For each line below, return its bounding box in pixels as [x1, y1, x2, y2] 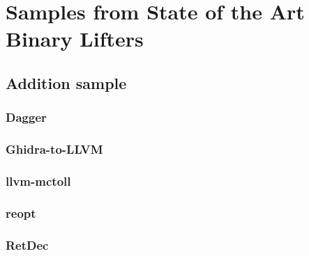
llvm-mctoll [6, 172, 71, 189]
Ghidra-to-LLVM [6, 141, 103, 158]
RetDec [6, 236, 49, 253]
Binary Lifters [6, 24, 144, 53]
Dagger [6, 109, 47, 126]
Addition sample [6, 72, 127, 93]
